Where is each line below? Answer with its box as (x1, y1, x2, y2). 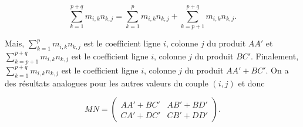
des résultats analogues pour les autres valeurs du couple (5, 76, 208, 89)
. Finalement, (251, 49, 299, 62)
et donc (238, 76, 265, 89)
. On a (265, 63, 289, 76)
